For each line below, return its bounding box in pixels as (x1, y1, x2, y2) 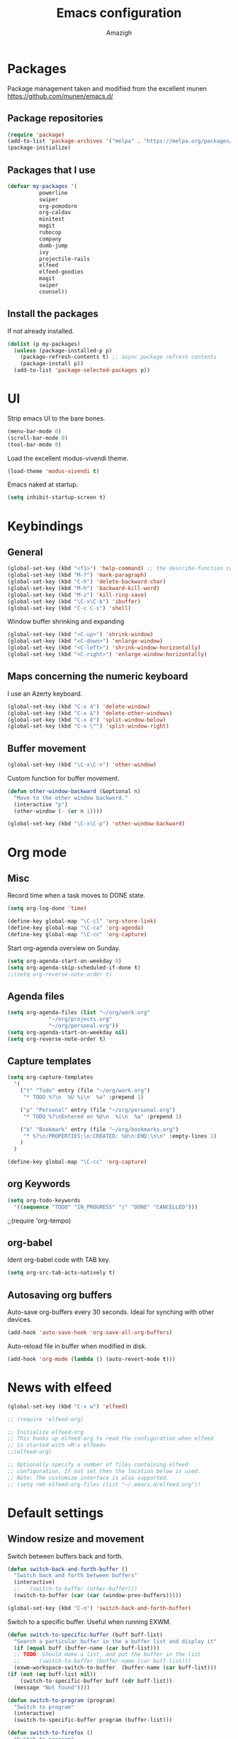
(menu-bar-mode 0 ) (7, 428, 62, 435)
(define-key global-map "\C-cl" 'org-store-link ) (7, 918, 157, 925)
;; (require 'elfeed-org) (7, 1416, 84, 1423)
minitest (38, 216, 65, 223)
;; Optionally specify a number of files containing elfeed (7, 1461, 189, 1469)
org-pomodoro (38, 202, 78, 210)
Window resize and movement (7, 1533, 144, 1545)
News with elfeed (7, 1379, 112, 1396)
